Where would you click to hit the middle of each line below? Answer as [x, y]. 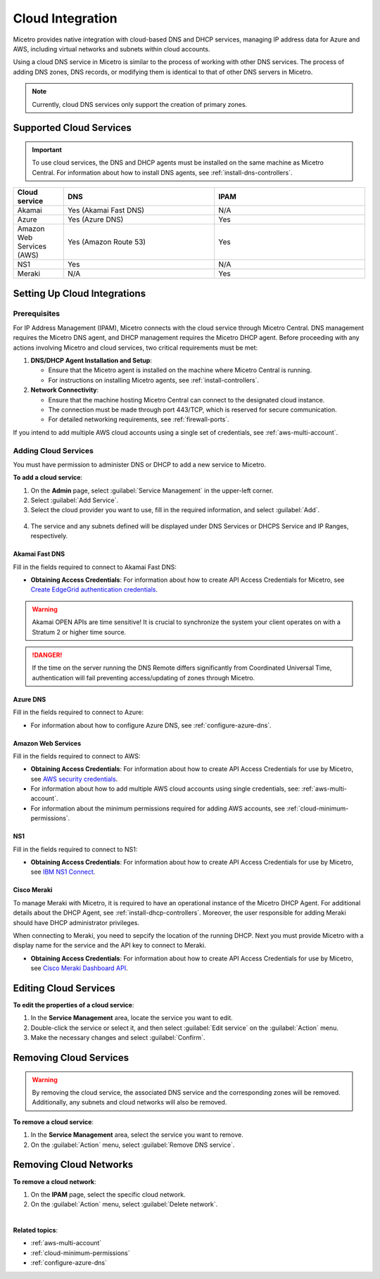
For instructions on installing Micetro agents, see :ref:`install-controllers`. [154, 380]
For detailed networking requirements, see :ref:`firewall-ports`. [139, 419]
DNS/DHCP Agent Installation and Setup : [91, 361]
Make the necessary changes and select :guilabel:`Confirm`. [118, 1038]
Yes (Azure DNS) [95, 219]
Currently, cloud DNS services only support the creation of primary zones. [140, 104]
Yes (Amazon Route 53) [107, 242]
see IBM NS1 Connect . [63, 872]
